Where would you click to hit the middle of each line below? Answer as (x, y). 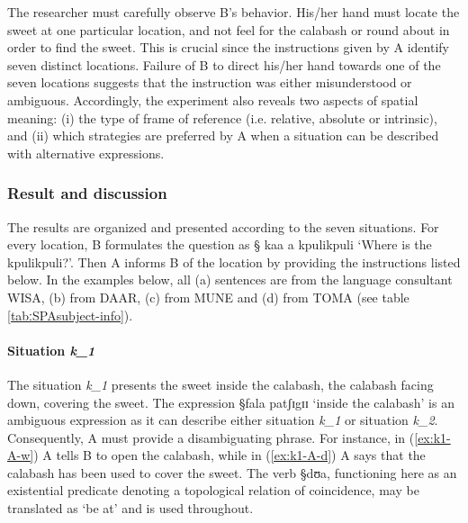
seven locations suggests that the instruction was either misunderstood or (210, 82)
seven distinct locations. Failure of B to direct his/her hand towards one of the (224, 64)
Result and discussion (87, 193)
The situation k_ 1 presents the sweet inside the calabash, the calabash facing (220, 384)
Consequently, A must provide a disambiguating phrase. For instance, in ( (211, 437)
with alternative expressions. (86, 153)
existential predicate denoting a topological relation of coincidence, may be (213, 490)
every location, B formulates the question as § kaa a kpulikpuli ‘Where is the (220, 244)
